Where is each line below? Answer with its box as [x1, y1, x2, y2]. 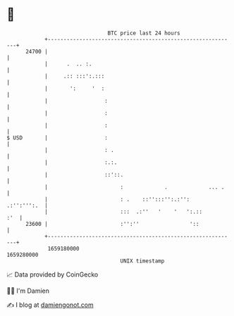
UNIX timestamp [120, 257, 165, 265]
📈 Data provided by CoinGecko [6, 270, 99, 279]
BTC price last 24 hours [107, 30, 180, 37]
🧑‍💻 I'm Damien [6, 286, 50, 295]
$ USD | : [6, 134, 109, 141]
